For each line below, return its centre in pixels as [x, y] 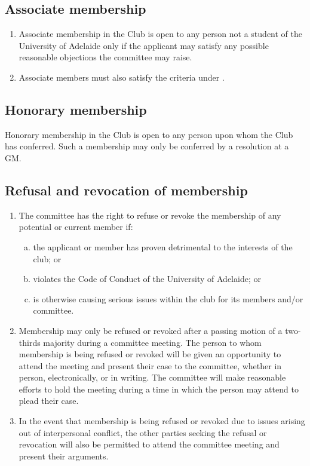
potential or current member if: [76, 227]
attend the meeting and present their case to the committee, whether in [150, 365]
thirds [30, 342]
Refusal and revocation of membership [126, 190]
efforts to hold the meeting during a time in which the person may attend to [159, 389]
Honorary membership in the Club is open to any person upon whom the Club [149, 134]
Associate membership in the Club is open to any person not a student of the [160, 34]
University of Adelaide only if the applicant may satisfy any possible [144, 45]
